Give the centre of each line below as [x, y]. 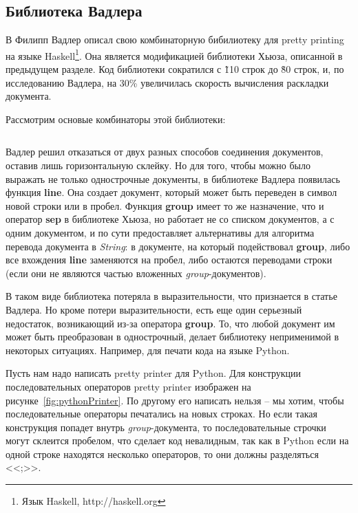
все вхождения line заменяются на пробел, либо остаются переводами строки [169, 260]
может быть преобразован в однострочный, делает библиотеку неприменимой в [172, 337]
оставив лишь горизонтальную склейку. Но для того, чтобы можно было [158, 165]
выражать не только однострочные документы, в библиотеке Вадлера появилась [173, 178]
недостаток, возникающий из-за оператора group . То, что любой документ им [170, 323]
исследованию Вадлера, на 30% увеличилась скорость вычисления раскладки [167, 82]
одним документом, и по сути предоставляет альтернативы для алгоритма [160, 232]
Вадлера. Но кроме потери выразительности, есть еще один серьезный [154, 309]
